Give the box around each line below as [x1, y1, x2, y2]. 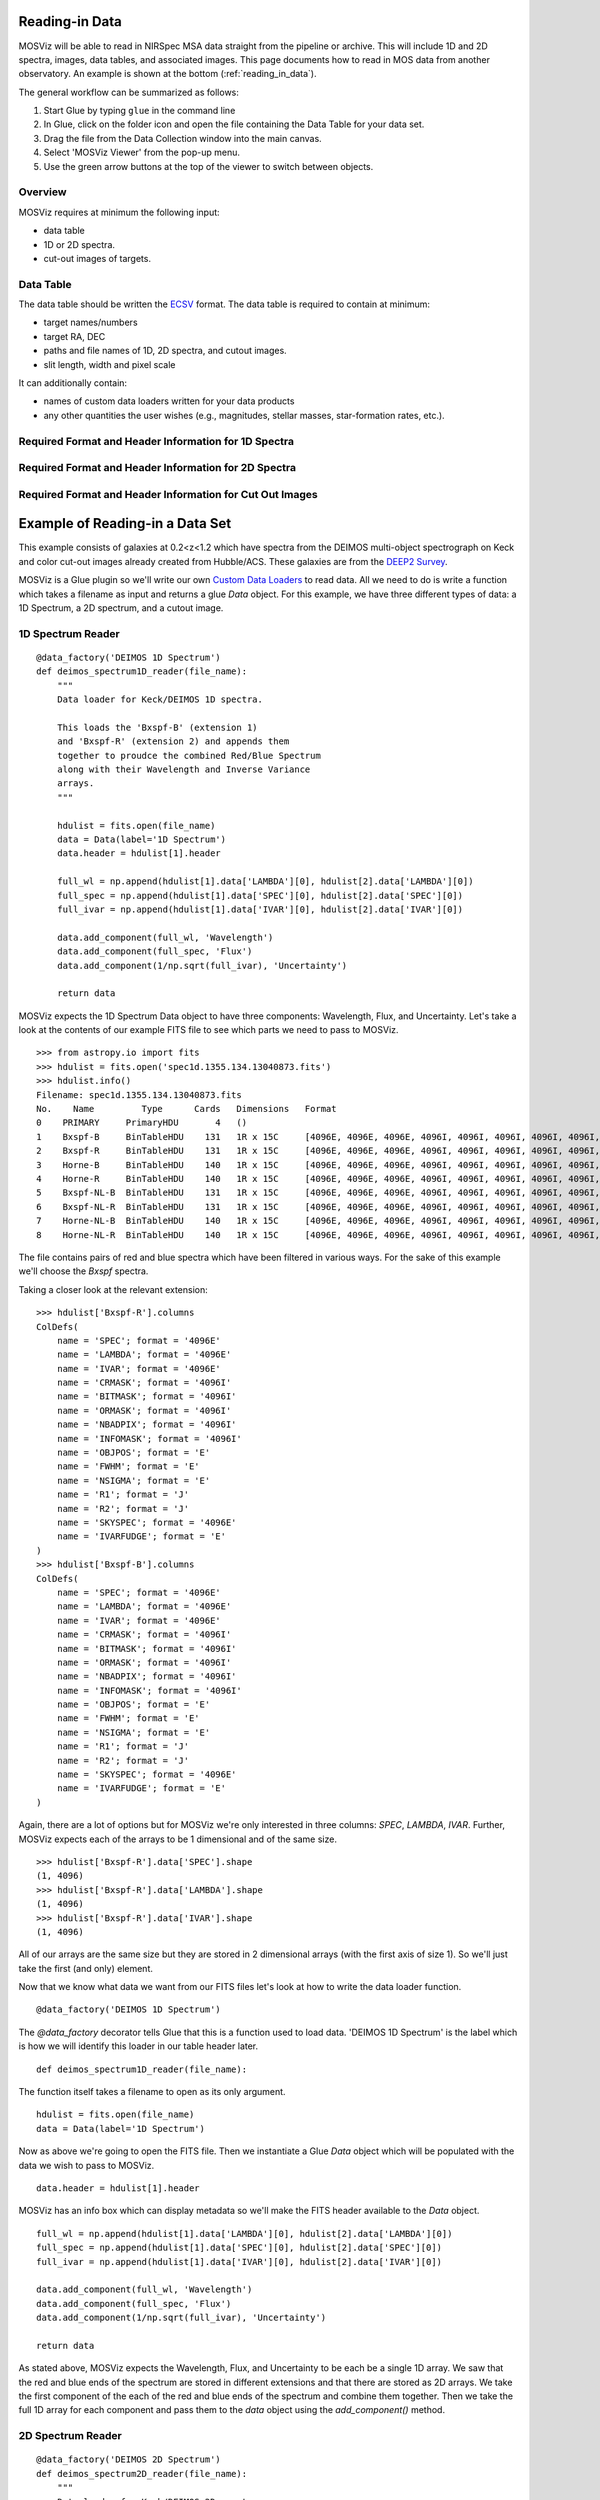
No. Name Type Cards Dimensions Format [36, 1103, 337, 1115]
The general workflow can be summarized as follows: [18, 86, 240, 98]
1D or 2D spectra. [43, 238, 115, 250]
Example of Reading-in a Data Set [18, 515, 232, 532]
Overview [18, 185, 67, 199]
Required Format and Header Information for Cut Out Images [18, 487, 319, 501]
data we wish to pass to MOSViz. [18, 2159, 155, 2171]
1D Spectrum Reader [18, 626, 120, 640]
